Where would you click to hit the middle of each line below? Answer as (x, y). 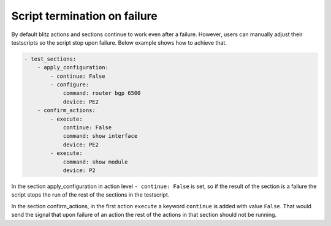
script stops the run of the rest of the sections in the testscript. (90, 195)
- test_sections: (50, 59)
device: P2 (79, 171)
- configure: (70, 85)
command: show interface (100, 136)
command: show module (95, 162)
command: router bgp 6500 (102, 93)
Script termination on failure (84, 16)
